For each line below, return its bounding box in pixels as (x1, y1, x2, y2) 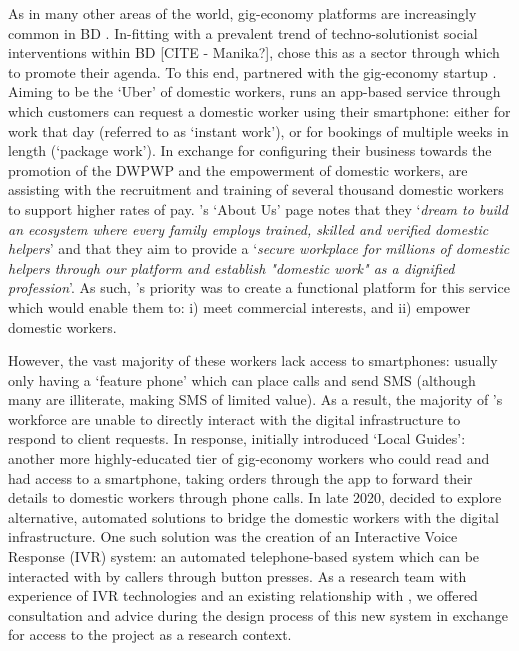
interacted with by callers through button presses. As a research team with (8, 565, 467, 586)
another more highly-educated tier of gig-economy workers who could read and (8, 448, 490, 469)
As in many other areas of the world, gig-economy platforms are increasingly (8, 3, 477, 23)
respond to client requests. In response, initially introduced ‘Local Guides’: (8, 428, 466, 449)
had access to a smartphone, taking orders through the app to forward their (8, 467, 473, 488)
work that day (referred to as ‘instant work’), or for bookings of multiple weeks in (8, 120, 509, 141)
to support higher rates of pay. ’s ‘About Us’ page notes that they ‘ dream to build (8, 198, 508, 219)
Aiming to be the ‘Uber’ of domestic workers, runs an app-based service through (8, 81, 501, 102)
